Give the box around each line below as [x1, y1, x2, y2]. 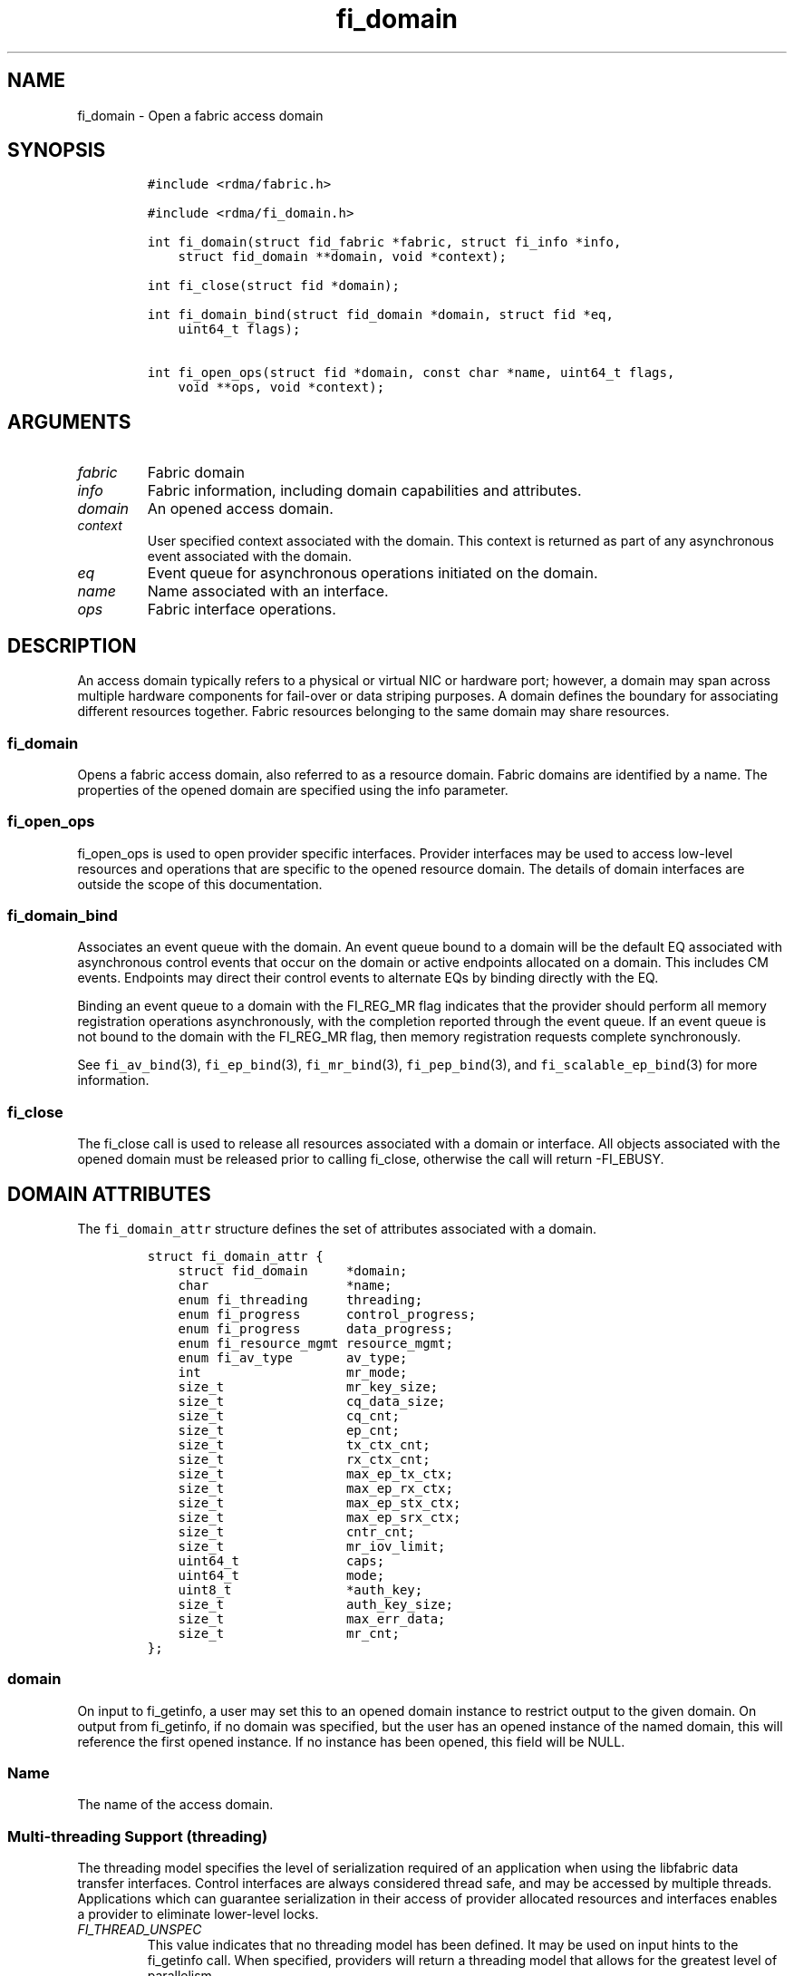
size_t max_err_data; [178, 1611, 446, 1626]
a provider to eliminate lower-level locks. [77, 1906, 319, 1923]
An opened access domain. [147, 499, 334, 518]
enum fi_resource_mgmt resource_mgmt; [178, 1335, 453, 1351]
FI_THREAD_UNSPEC [77, 1922, 202, 1938]
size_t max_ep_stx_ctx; [178, 1495, 461, 1510]
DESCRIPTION [7, 634, 137, 657]
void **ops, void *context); [178, 380, 385, 395]
